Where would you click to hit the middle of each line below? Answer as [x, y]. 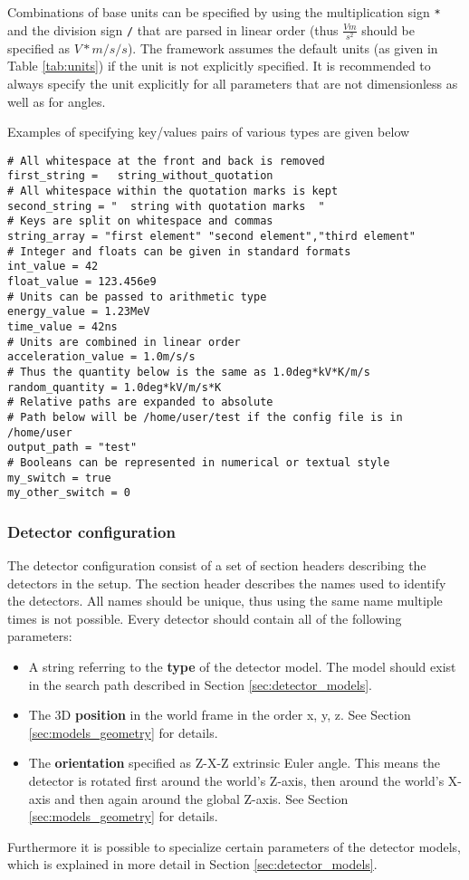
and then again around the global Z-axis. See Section [201, 798]
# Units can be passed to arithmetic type [137, 297]
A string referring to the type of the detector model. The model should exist [242, 667]
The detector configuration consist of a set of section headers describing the [217, 565]
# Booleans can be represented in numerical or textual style [199, 462]
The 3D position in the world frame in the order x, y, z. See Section [220, 715]
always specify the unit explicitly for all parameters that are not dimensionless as [233, 83]
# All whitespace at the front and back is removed [166, 161]
